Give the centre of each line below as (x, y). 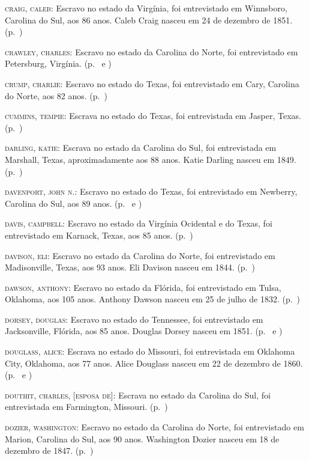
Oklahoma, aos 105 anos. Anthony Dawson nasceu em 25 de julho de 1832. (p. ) (153, 299)
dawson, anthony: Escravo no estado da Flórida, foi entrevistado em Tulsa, (143, 287)
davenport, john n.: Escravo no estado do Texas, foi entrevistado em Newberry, (151, 191)
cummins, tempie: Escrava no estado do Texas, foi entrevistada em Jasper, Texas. (153, 116)
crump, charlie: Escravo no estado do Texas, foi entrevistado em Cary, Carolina (152, 83)
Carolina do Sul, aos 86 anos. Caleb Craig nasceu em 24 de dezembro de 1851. (149, 20)
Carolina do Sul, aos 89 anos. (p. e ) (73, 203)
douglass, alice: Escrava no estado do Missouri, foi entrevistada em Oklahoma (150, 351)
